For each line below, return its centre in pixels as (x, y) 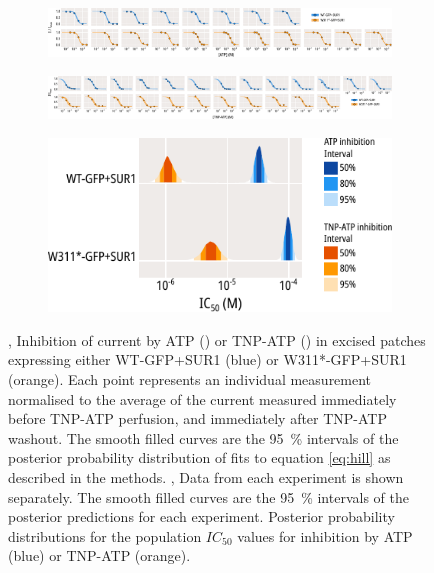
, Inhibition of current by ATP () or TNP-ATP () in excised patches (217, 339)
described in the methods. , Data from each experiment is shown (206, 476)
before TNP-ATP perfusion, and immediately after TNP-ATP (198, 418)
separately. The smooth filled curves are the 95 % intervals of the (208, 496)
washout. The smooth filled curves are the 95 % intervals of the (203, 437)
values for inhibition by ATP (325, 535)
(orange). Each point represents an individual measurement (190, 378)
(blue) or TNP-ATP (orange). (99, 555)
